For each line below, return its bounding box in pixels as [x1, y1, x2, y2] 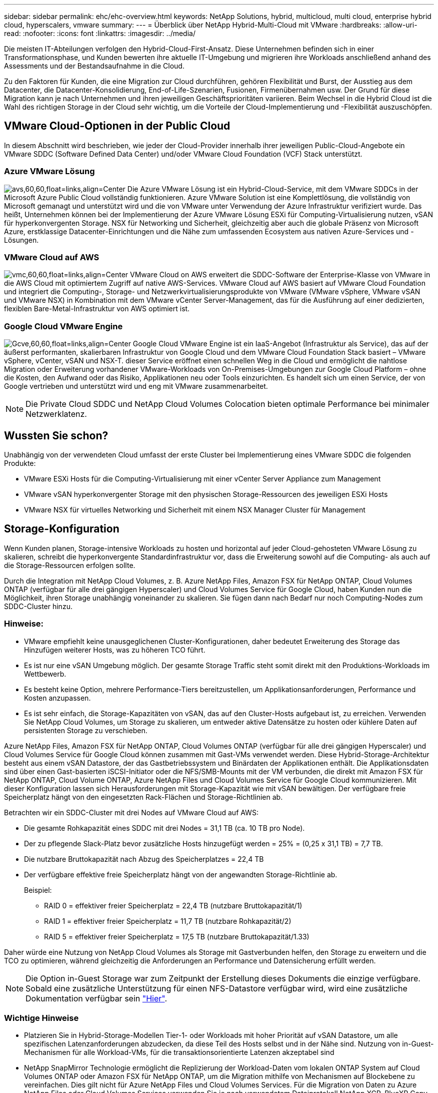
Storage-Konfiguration [4, 522, 119, 535]
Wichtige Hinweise [4, 1012, 79, 1023]
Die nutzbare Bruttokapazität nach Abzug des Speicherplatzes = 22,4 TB [24, 854, 264, 863]
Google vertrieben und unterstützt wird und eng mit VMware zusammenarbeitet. [4, 382, 268, 391]
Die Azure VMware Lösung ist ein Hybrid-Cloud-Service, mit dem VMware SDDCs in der [127, 184, 418, 193]
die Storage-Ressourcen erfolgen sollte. [4, 561, 135, 570]
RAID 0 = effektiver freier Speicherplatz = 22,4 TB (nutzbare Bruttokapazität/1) [44, 901, 302, 910]
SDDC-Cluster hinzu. [4, 602, 72, 611]
